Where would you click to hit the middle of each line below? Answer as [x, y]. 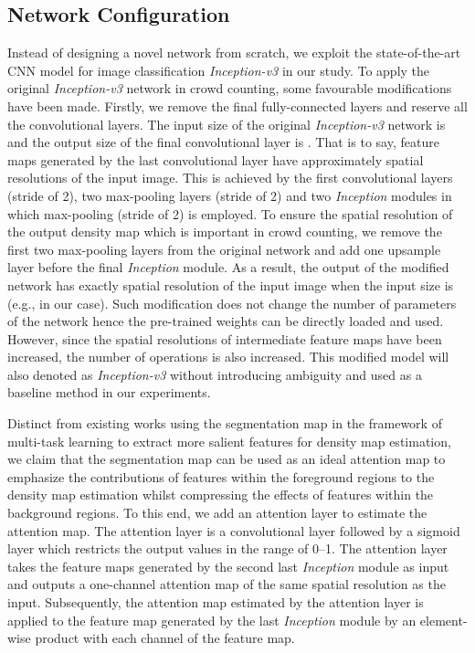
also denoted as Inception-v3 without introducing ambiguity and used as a [215, 374]
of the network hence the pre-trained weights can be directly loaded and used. [226, 321]
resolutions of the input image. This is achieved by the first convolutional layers [230, 178]
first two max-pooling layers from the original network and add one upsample [224, 249]
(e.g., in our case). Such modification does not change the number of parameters [232, 303]
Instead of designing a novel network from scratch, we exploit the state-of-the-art [234, 53]
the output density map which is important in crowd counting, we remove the [225, 232]
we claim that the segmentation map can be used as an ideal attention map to [227, 459]
